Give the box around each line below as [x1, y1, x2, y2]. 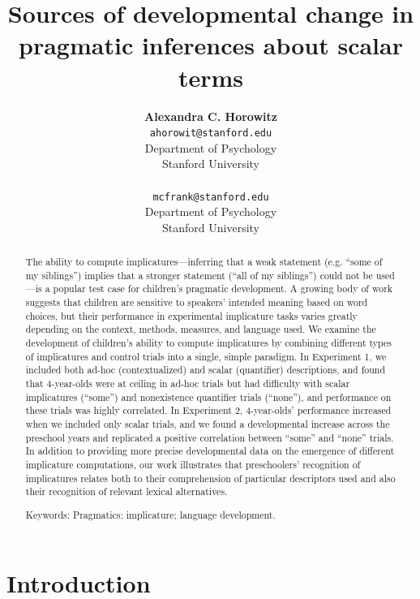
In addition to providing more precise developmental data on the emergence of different [25, 444, 395, 458]
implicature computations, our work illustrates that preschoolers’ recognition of [25, 458, 361, 472]
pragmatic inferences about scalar [19, 28, 403, 62]
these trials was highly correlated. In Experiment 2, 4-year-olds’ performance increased [25, 403, 392, 417]
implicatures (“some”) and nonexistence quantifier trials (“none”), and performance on [25, 390, 392, 403]
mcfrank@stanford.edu [152, 191, 269, 203]
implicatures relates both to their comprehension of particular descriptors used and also [25, 471, 396, 485]
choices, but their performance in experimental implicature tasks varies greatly [25, 308, 358, 322]
